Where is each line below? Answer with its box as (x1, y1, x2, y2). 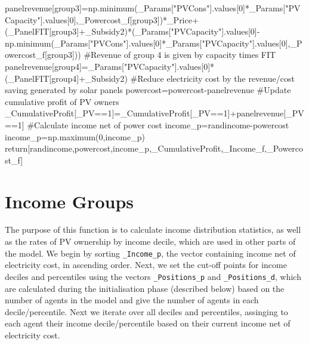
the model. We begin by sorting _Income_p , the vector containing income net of (5, 247, 296, 259)
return (5, 142, 28, 155)
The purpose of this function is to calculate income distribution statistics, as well (5, 223, 301, 236)
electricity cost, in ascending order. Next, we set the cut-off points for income (5, 258, 287, 271)
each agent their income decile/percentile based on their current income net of (5, 317, 291, 329)
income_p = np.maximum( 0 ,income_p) (5, 130, 145, 143)
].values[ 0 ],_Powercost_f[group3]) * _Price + (40, 13, 199, 26)
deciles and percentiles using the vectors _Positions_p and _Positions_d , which (5, 270, 301, 282)
